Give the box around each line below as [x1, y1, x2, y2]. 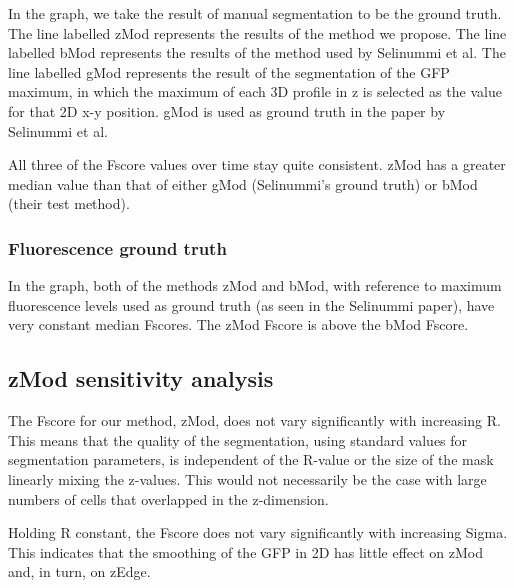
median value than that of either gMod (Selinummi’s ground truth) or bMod [8, 173, 478, 194]
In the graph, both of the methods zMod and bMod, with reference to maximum [8, 275, 502, 296]
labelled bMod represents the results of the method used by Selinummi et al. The [8, 42, 506, 63]
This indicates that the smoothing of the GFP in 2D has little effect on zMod [8, 541, 484, 562]
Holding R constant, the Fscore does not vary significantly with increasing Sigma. [8, 522, 508, 543]
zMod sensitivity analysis [8, 363, 274, 394]
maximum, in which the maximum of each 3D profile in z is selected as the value [8, 81, 502, 102]
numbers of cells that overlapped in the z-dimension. [8, 488, 329, 509]
